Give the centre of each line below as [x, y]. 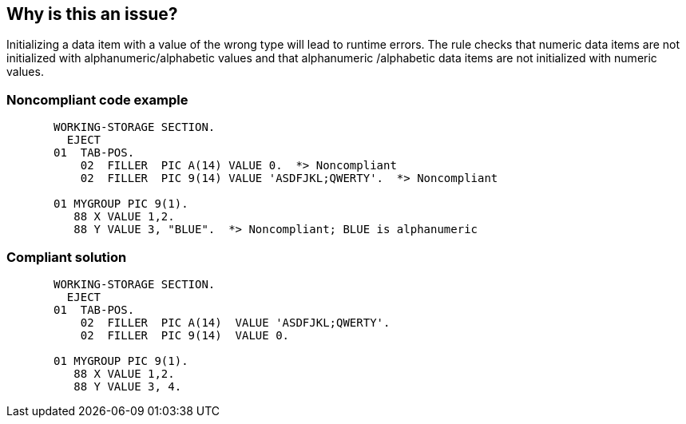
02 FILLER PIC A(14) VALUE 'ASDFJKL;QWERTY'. [235, 322]
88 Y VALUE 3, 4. [128, 386]
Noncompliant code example [97, 99]
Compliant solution [67, 257]
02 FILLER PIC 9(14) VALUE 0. [185, 335]
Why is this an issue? [92, 14]
